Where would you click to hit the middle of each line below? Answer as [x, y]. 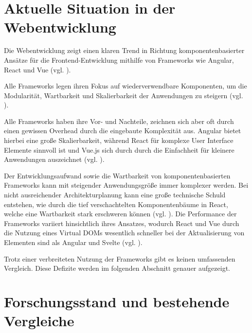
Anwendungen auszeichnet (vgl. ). [54, 159]
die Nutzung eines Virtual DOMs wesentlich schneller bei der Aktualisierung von [124, 233]
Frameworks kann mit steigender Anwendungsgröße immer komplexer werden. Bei [126, 185]
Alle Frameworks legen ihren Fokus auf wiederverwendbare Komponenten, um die [126, 86]
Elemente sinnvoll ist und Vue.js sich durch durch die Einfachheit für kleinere [119, 149]
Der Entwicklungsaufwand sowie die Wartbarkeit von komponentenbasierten [117, 175]
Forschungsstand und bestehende [117, 301]
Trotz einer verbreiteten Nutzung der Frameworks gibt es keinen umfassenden [120, 258]
